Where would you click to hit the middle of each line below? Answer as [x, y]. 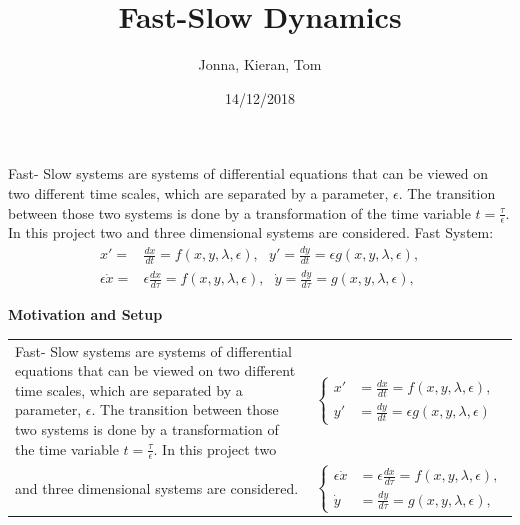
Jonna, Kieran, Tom [260, 64]
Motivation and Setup [85, 314]
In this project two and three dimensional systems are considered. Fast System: [251, 232]
